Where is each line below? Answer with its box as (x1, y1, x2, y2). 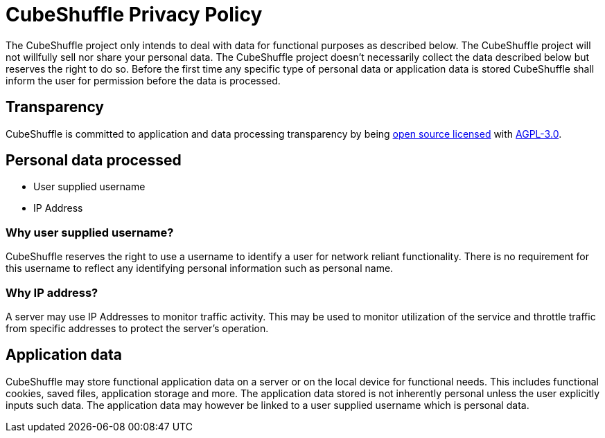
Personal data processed (6, 152, 182, 170)
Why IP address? (6, 285, 98, 300)
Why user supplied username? (6, 225, 174, 239)
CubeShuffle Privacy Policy (6, 3, 263, 26)
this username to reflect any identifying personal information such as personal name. (6, 262, 394, 275)
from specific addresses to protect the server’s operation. (6, 322, 269, 334)
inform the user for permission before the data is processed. (6, 74, 281, 86)
